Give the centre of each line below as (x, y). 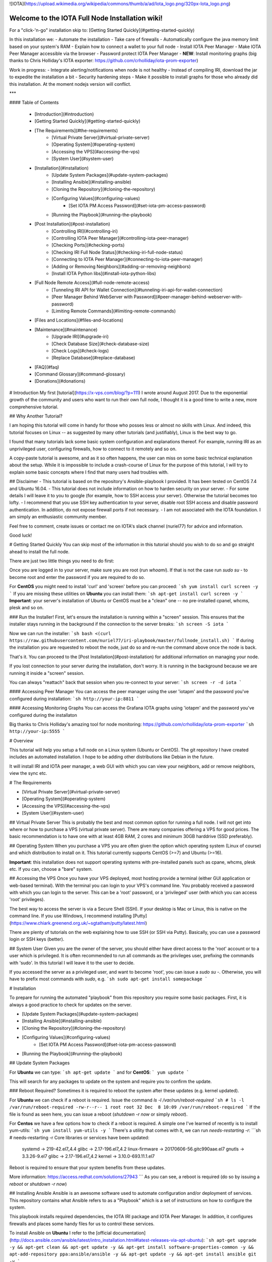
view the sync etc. (28, 773)
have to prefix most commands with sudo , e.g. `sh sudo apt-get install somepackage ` (109, 979)
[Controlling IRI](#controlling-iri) (85, 231)
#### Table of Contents (34, 102)
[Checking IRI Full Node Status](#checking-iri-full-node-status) (117, 252)
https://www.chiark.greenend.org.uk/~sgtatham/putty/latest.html (78, 923)
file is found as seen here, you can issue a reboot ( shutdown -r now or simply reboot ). (98, 1114)
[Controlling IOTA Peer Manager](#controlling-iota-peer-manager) (120, 238)
